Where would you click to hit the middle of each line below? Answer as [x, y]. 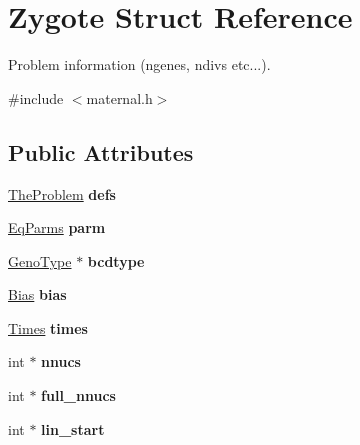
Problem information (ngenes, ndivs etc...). [139, 64]
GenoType [40, 260]
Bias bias [37, 294]
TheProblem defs [62, 193]
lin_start [73, 428]
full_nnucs [78, 395]
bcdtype [116, 260]
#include [36, 97]
